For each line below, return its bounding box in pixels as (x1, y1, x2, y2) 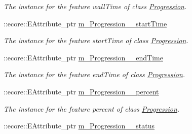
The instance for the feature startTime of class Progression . (4, 35, 188, 46)
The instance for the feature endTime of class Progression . (4, 69, 185, 80)
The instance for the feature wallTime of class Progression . (4, 1, 187, 11)
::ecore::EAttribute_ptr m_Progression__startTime (4, 18, 167, 28)
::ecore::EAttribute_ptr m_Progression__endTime (4, 52, 163, 62)
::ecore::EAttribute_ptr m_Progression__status (4, 120, 155, 131)
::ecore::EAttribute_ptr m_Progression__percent (4, 86, 159, 96)
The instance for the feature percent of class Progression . (4, 103, 180, 114)
